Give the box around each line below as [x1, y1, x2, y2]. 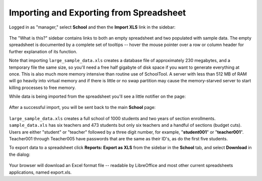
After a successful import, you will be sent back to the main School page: [9, 105, 156, 110]
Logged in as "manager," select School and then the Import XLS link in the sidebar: [9, 24, 176, 30]
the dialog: [9, 151, 31, 157]
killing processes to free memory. [9, 85, 76, 90]
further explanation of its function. [9, 48, 78, 54]
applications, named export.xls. [9, 169, 72, 175]
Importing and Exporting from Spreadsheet [9, 7, 186, 18]
